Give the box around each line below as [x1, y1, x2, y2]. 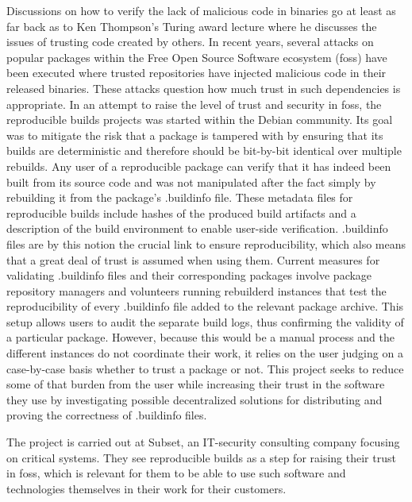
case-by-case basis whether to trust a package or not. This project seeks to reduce [6, 360, 404, 376]
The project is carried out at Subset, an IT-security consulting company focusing [6, 434, 400, 450]
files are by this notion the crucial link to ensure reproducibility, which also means [6, 235, 406, 252]
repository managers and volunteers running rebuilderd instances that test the [6, 282, 387, 299]
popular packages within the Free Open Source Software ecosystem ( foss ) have [6, 48, 387, 65]
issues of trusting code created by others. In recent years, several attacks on [6, 33, 374, 50]
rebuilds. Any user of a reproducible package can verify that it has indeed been [6, 157, 391, 174]
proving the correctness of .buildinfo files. [6, 407, 207, 423]
